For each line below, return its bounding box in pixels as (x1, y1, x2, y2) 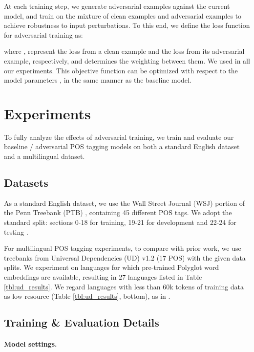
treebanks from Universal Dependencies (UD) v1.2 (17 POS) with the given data (4, 252, 246, 263)
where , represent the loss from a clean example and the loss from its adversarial (4, 46, 245, 56)
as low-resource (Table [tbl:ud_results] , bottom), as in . (4, 291, 170, 301)
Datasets (4, 175, 48, 190)
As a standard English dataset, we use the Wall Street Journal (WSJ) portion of (4, 198, 245, 208)
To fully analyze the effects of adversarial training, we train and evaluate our (4, 132, 234, 142)
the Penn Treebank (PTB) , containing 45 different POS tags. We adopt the (4, 207, 232, 218)
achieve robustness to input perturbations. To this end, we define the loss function (4, 20, 250, 30)
